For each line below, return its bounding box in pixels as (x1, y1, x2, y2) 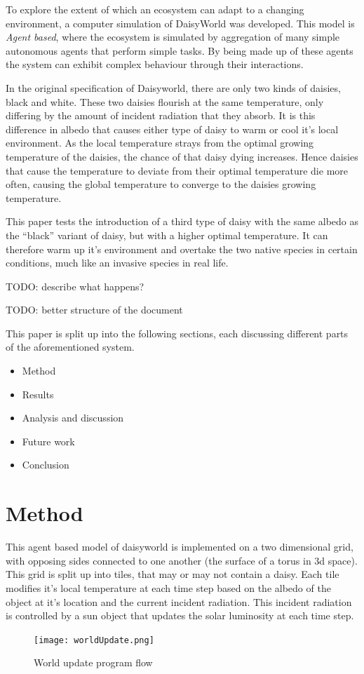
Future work (22, 433, 75, 448)
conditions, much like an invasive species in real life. (6, 255, 229, 270)
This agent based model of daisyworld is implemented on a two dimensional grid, (6, 539, 353, 554)
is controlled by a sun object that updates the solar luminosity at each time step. (6, 608, 354, 623)
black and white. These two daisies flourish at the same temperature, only (6, 94, 324, 109)
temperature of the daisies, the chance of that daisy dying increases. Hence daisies (6, 149, 358, 163)
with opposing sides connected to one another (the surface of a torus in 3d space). (6, 553, 358, 567)
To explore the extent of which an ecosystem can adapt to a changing (6, 2, 304, 16)
